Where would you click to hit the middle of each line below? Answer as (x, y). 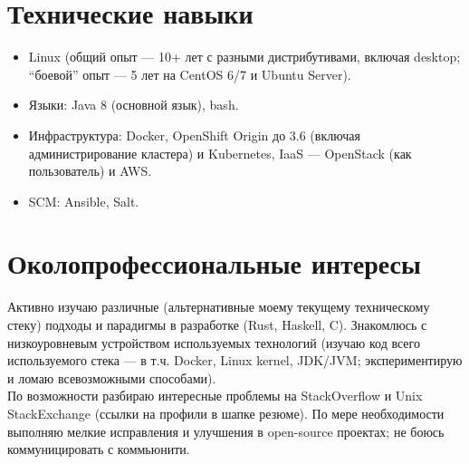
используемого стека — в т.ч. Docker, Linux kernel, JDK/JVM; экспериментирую (235, 360)
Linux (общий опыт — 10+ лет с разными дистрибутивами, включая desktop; (244, 57)
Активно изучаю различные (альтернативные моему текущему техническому (219, 307)
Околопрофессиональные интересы (214, 263)
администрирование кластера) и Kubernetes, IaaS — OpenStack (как (220, 153)
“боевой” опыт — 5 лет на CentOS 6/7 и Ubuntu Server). (190, 74)
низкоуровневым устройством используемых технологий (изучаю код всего (214, 342)
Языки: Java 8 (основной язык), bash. (134, 105)
